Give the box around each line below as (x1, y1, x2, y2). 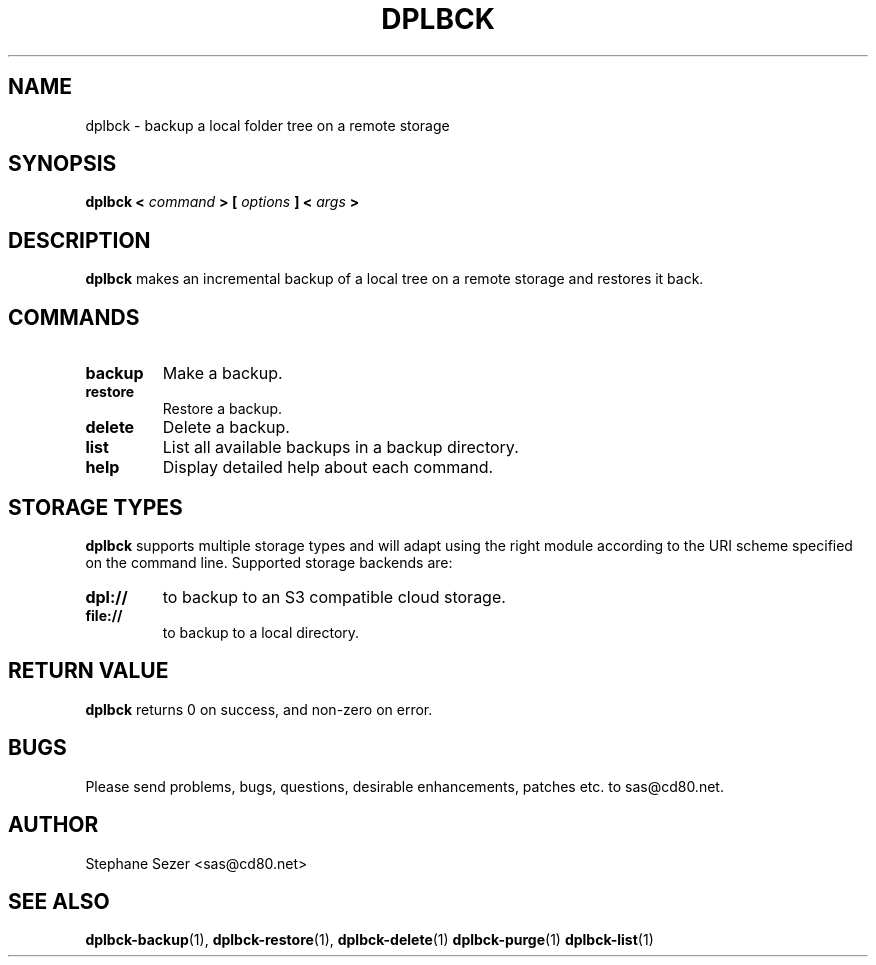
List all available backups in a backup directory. (162, 437, 519, 458)
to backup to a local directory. (162, 623, 360, 641)
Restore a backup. (162, 400, 283, 418)
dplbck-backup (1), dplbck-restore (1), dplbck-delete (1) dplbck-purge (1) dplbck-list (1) (85, 931, 654, 949)
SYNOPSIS (8, 151, 117, 177)
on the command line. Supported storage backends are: (85, 553, 453, 571)
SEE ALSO (8, 888, 110, 914)
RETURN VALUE (8, 658, 169, 684)
